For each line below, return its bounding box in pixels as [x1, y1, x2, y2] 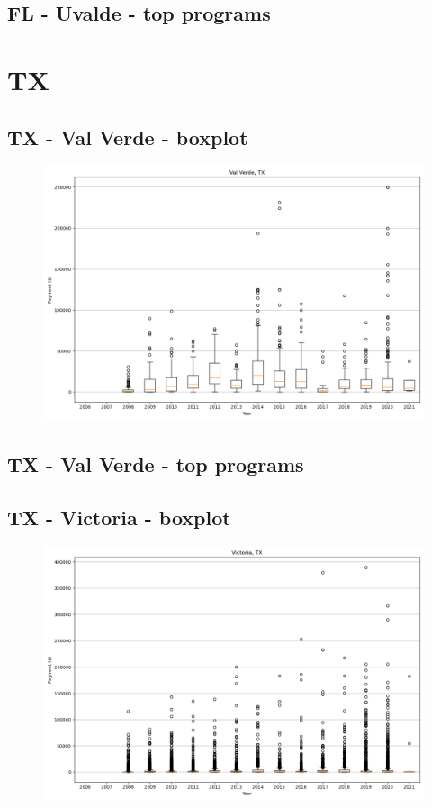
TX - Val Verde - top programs [7, 449, 304, 477]
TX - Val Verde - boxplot [7, 123, 248, 150]
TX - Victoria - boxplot [7, 503, 231, 531]
